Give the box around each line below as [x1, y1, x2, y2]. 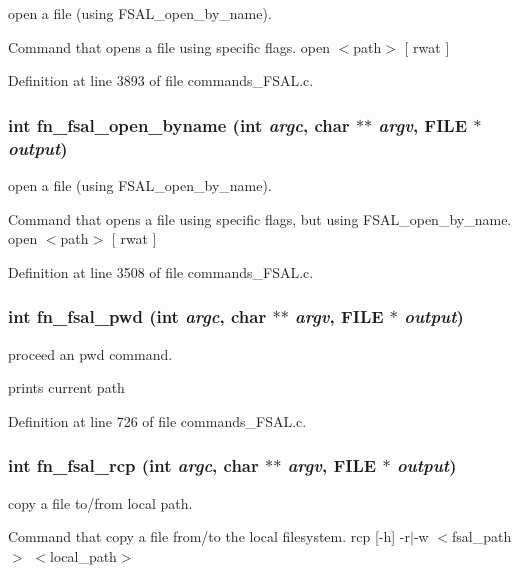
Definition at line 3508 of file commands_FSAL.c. [8, 261, 314, 282]
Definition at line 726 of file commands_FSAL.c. [8, 410, 307, 431]
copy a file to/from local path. [8, 492, 193, 513]
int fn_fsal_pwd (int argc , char [8, 304, 267, 329]
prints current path [8, 377, 125, 398]
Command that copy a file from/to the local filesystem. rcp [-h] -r [8, 526, 410, 547]
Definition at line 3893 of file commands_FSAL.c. [8, 70, 314, 91]
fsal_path [451, 526, 512, 547]
